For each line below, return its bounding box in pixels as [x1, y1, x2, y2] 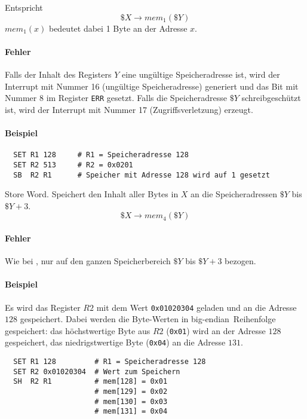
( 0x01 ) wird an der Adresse [166, 324, 266, 337]
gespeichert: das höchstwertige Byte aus [5, 324, 151, 337]
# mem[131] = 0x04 [94, 407, 168, 416]
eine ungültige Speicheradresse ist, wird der [121, 68, 280, 80]
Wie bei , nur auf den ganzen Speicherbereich [5, 255, 171, 267]
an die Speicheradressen [191, 188, 277, 200]
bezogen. [225, 255, 256, 267]
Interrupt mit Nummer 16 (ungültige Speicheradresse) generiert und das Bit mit [5, 79, 299, 92]
